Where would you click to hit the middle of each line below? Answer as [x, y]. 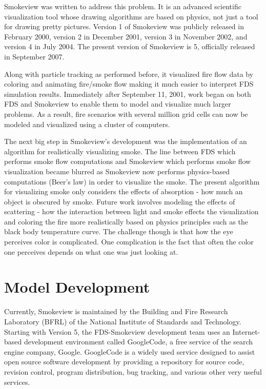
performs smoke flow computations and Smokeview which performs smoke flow [128, 161]
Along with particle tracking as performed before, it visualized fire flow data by [129, 74]
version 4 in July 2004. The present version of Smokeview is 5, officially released [130, 46]
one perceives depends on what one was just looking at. [91, 251]
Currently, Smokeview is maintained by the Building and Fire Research [116, 311]
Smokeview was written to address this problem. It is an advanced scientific [123, 6]
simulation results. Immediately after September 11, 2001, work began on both [128, 94]
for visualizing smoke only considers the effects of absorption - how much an [124, 191]
